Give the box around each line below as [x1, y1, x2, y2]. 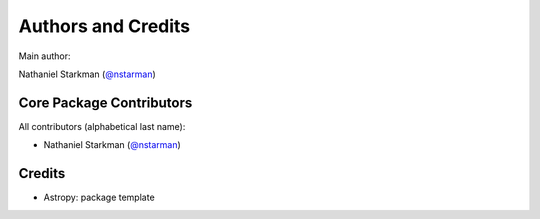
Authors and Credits [18, 15, 191, 37]
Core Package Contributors [18, 94, 193, 111]
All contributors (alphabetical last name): [18, 120, 186, 132]
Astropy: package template [43, 191, 155, 204]
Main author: [18, 50, 71, 62]
